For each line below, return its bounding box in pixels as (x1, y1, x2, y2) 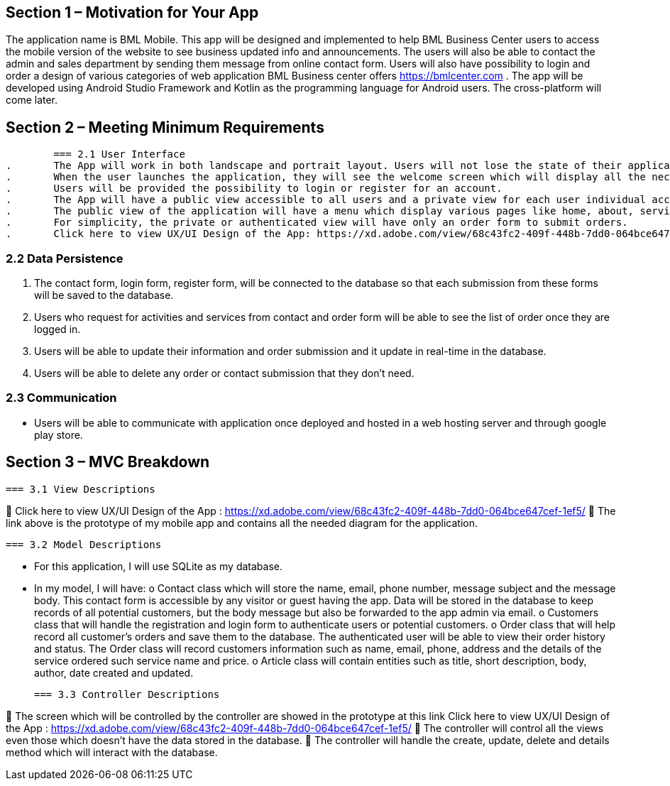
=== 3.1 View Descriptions (6, 483, 155, 495)
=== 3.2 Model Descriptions (6, 538, 162, 550)
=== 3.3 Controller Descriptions (34, 688, 220, 700)
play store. (34, 428, 83, 441)
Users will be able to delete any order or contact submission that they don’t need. (34, 367, 414, 380)
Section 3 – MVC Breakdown (6, 453, 210, 471)
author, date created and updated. (34, 666, 194, 679)
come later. (6, 94, 58, 107)
